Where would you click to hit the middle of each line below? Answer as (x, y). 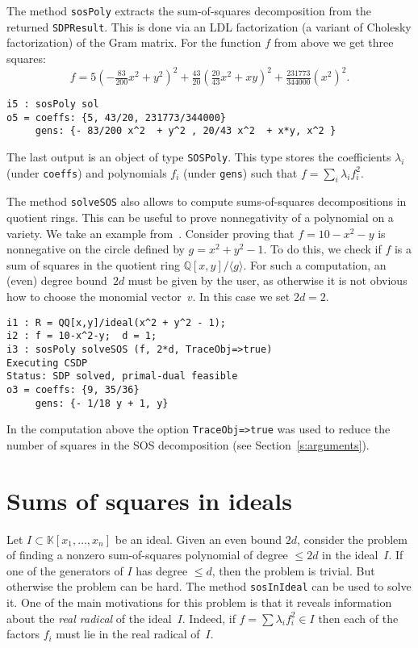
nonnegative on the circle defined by (96, 249)
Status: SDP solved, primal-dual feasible (122, 376)
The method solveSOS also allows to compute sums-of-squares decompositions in (207, 201)
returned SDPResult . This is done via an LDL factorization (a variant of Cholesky (209, 26)
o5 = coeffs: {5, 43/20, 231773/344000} (117, 117)
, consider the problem (352, 539)
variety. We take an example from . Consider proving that (150, 233)
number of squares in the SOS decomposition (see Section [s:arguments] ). (188, 444)
